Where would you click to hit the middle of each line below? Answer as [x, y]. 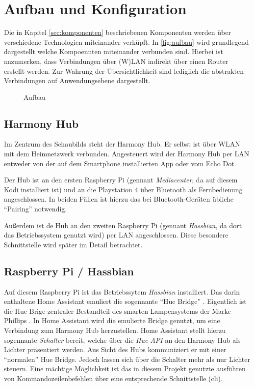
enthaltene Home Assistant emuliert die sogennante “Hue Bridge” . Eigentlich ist [125, 301]
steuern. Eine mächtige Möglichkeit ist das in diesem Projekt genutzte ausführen [125, 369]
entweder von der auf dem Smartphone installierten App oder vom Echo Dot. [120, 163]
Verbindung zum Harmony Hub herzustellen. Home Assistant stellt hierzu [115, 330]
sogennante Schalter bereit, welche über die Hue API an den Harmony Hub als [122, 340]
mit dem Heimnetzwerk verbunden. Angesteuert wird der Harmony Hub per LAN [127, 154]
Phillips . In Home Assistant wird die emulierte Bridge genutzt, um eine [112, 320]
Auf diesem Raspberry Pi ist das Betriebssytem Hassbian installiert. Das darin [122, 291]
